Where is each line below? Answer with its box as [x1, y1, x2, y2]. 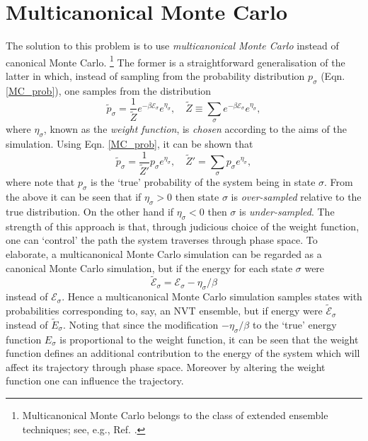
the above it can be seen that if [6, 189, 142, 204]
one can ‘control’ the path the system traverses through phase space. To [6, 233, 318, 247]
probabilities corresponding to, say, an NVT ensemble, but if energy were [6, 303, 323, 318]
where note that [6, 175, 75, 189]
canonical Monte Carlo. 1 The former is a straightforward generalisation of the [6, 52, 345, 69]
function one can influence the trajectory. [6, 373, 184, 388]
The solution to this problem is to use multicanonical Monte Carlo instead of [6, 38, 339, 53]
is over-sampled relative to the [231, 189, 362, 204]
